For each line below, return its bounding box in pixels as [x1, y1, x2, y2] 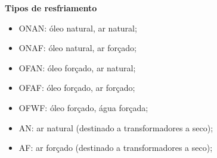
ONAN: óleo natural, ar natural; [18, 21, 137, 34]
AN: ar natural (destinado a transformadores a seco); [18, 121, 213, 134]
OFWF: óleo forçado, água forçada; [18, 101, 148, 113]
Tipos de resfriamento [5, 2, 97, 14]
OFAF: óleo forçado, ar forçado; [18, 81, 135, 94]
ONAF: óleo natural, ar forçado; [18, 42, 137, 54]
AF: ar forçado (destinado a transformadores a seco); [18, 141, 213, 154]
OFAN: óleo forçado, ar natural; [18, 61, 136, 74]
